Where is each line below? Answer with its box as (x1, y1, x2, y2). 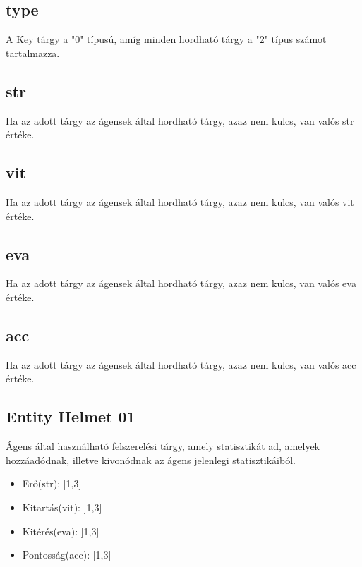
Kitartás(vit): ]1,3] (22, 499, 102, 514)
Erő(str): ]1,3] (22, 476, 82, 491)
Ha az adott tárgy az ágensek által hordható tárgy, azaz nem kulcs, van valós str (6, 113, 354, 128)
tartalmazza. (6, 45, 60, 60)
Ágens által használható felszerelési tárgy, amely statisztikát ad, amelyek (6, 439, 320, 453)
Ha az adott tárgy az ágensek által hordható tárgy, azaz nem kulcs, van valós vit (6, 194, 354, 209)
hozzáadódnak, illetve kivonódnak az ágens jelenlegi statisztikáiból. (6, 452, 296, 467)
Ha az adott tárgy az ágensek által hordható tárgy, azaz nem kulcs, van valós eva (6, 276, 356, 291)
